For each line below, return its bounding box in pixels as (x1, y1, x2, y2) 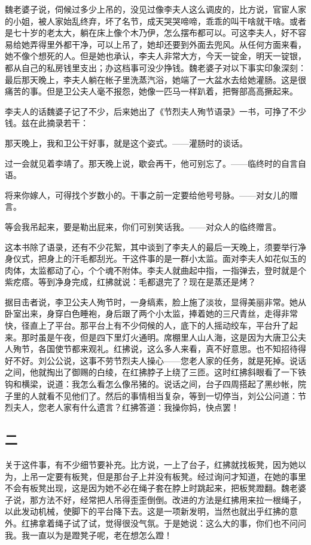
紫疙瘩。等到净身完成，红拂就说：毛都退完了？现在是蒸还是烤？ (5, 275, 256, 288)
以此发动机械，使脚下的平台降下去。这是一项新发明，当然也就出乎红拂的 (5, 505, 289, 518)
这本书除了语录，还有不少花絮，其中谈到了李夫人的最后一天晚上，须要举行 (5, 240, 298, 253)
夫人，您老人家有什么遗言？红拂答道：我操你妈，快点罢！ (13, 401, 239, 414)
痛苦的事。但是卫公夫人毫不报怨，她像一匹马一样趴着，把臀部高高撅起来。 (5, 85, 298, 97)
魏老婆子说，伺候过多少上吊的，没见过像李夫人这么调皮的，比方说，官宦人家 (5, 3, 306, 15)
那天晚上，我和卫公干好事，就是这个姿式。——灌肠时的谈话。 (5, 136, 248, 149)
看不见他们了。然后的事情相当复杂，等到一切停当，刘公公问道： (46, 389, 298, 402)
